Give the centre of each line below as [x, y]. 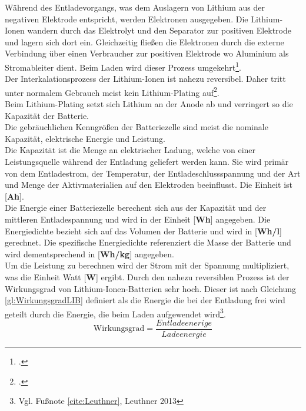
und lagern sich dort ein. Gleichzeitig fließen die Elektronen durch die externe [144, 42]
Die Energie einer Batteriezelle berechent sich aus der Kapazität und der [136, 208]
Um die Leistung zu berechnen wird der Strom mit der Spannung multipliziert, [147, 265]
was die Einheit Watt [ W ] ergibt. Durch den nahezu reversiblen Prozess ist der [147, 276]
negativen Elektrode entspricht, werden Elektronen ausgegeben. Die [127, 19]
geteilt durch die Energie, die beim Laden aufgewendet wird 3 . [115, 313]
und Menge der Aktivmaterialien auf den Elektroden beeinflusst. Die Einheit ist [149, 185]
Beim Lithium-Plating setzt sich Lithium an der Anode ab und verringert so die [149, 104]
